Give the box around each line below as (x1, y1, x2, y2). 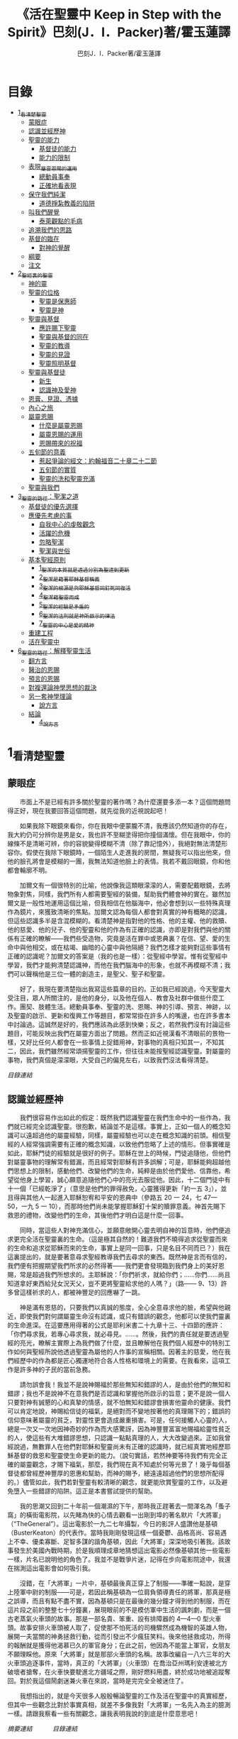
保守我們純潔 (28, 190, 66, 199)
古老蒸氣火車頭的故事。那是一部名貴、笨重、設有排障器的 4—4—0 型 (7, 1615, 209, 1623)
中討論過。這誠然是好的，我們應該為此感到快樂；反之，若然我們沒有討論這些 (7, 1020, 231, 1029)
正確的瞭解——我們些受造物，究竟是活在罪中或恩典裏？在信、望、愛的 (19, 934, 225, 942)
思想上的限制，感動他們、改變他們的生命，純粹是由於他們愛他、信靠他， (13, 1166, 225, 1175)
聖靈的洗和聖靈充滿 (38, 475, 96, 483)
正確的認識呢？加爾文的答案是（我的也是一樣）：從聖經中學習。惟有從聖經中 (7, 951, 228, 960)
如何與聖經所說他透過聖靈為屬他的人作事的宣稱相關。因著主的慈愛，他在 (13, 1347, 225, 1356)
